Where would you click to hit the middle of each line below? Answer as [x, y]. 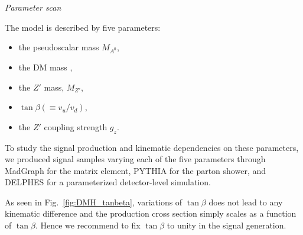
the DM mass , [45, 67]
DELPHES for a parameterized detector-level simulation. [108, 182]
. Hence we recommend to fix [88, 225]
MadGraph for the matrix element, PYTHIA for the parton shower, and [136, 170]
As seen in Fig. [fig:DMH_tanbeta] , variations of [94, 202]
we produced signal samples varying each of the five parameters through [135, 159]
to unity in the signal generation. [227, 225]
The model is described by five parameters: [83, 27]
